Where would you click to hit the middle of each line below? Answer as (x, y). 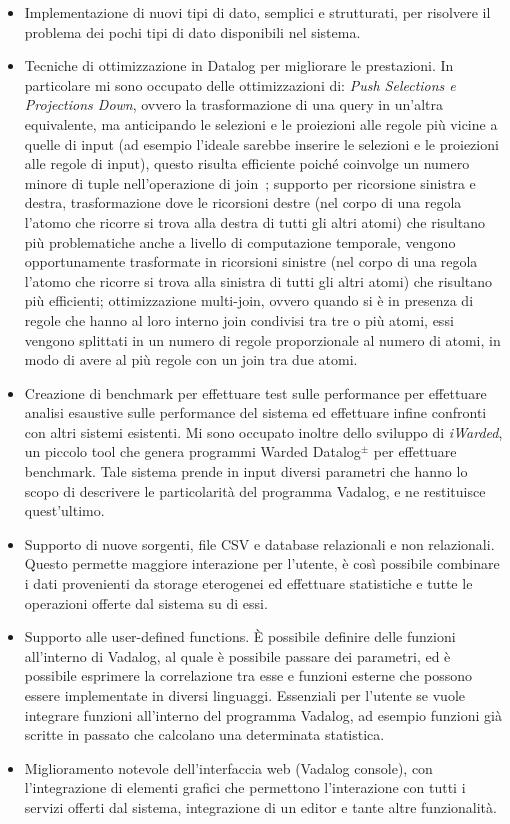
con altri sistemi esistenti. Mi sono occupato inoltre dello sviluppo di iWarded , (263, 431)
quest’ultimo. (64, 510)
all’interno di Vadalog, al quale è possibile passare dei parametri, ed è (237, 655)
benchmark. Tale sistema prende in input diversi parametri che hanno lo (246, 471)
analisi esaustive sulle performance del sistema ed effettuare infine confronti (255, 412)
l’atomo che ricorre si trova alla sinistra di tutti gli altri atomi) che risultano (258, 280)
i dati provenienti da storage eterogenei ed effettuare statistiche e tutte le (248, 583)
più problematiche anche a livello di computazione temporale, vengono (240, 241)
